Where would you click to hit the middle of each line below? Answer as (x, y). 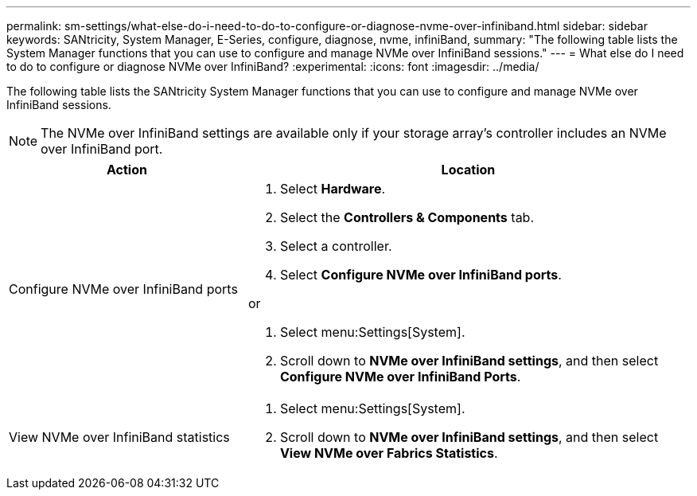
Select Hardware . (333, 189)
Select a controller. (336, 246)
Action (127, 170)
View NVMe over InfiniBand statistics (119, 437)
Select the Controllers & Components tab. (407, 217)
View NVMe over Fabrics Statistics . (389, 453)
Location (468, 170)
